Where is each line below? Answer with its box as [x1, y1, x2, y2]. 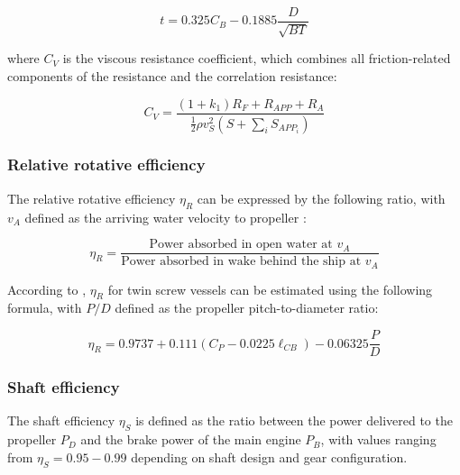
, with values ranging [320, 430, 437, 449]
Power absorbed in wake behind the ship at [121, 255, 362, 269]
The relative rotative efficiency [7, 188, 176, 207]
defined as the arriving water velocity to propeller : [24, 207, 307, 226]
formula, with [7, 298, 82, 317]
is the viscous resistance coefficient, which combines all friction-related [62, 49, 451, 68]
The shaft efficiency [7, 411, 115, 430]
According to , [7, 279, 87, 298]
